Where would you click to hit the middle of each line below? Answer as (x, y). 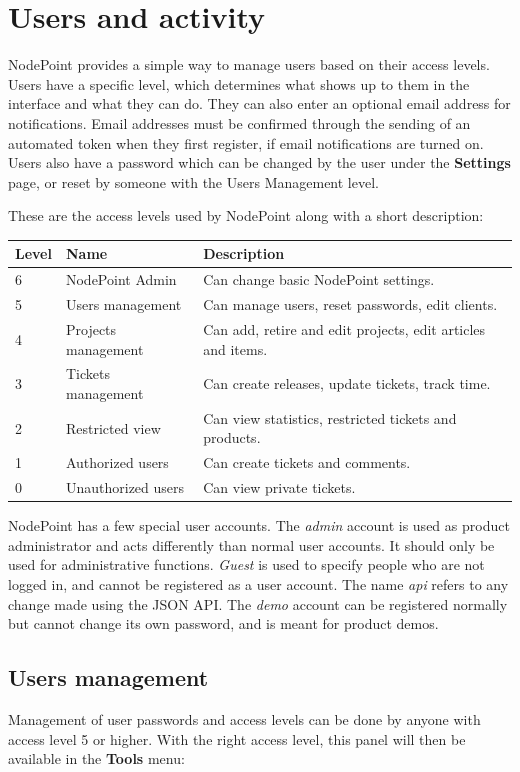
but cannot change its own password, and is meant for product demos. (223, 623)
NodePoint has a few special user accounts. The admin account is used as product (259, 525)
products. (232, 437)
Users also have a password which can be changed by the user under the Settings (259, 162)
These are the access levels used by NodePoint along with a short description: (246, 215)
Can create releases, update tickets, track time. (347, 383)
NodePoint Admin (121, 279)
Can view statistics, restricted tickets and (330, 417)
